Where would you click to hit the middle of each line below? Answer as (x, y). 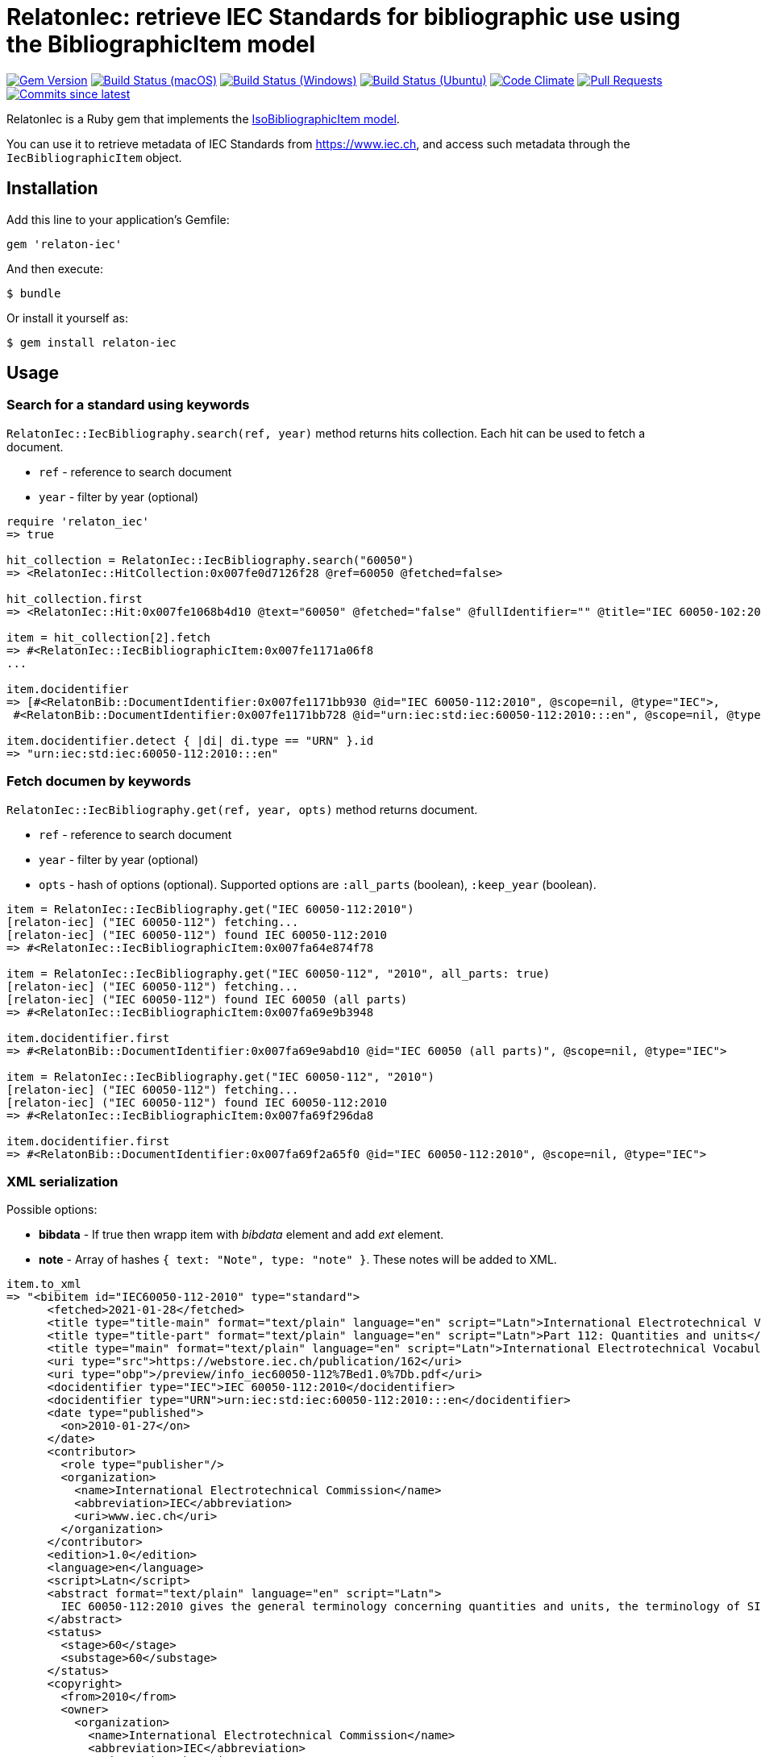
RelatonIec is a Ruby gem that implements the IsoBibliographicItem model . (203, 118)
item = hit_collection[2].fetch (108, 637)
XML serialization (62, 1181)
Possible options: (52, 1210)
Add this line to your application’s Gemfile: (118, 219)
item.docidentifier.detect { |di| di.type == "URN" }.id (190, 740)
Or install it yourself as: (67, 318)
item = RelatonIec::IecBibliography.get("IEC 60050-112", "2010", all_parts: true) (279, 973)
